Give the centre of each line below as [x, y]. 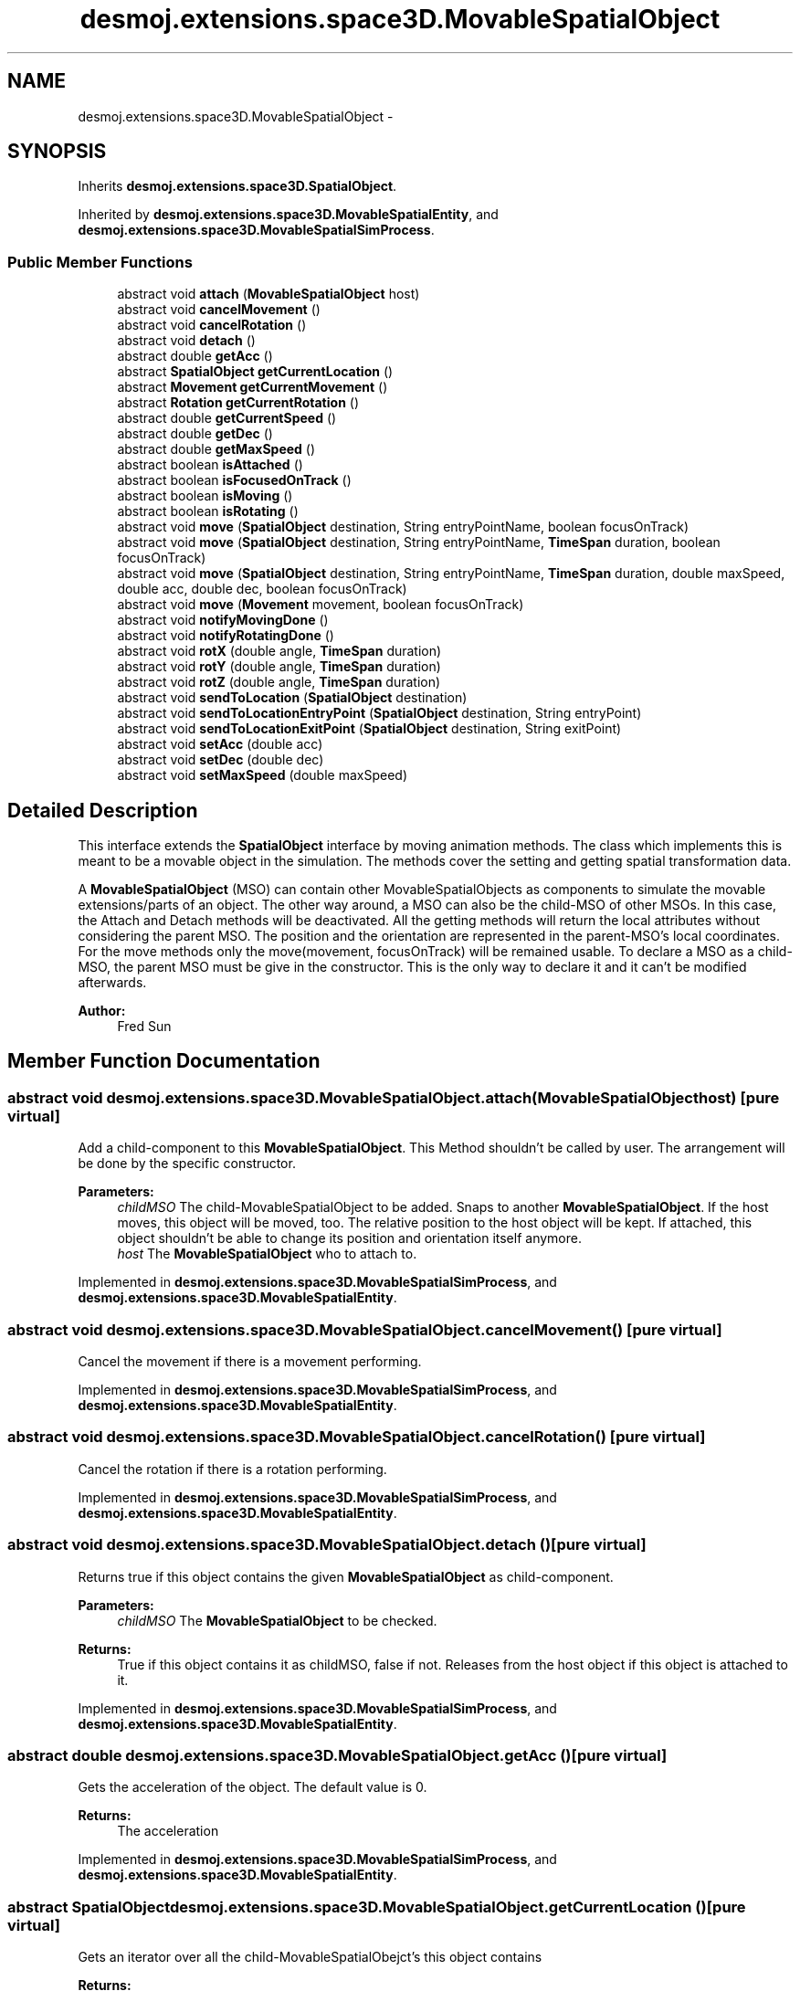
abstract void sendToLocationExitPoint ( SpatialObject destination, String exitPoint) [369, 729]
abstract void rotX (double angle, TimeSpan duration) [279, 651]
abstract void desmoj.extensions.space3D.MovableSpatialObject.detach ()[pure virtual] [327, 1545]
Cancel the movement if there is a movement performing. [250, 1361]
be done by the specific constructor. [187, 1164]
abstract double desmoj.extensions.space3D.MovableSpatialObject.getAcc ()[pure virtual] [337, 1755]
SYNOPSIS [57, 152]
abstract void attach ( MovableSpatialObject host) [268, 294]
